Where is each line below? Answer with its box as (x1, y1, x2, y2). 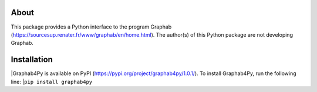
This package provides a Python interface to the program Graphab (11, 23, 172, 30)
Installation (11, 55, 53, 65)
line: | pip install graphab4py (11, 78, 93, 85)
